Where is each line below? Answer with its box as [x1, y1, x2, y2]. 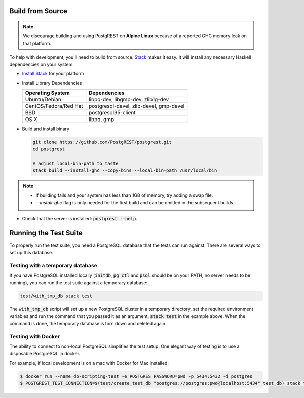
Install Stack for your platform [22, 70, 84, 76]
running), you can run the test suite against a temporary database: [9, 280, 148, 286]
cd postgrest [32, 146, 65, 152]
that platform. [23, 40, 52, 46]
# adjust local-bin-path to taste [32, 160, 119, 166]
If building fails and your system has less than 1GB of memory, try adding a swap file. [35, 192, 213, 198]
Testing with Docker [9, 333, 60, 340]
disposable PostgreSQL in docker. [9, 350, 81, 356]
